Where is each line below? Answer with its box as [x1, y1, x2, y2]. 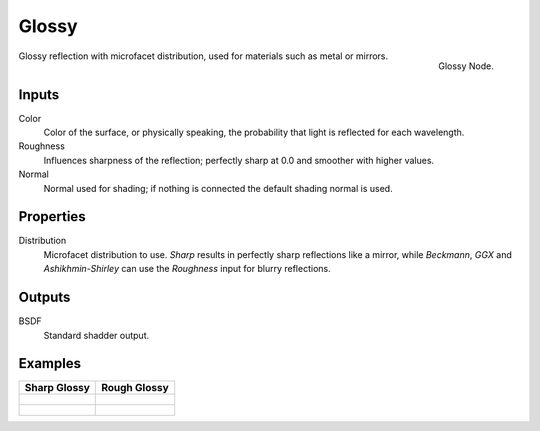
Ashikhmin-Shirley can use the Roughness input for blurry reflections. [43, 263, 331, 275]
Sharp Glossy [24, 381, 90, 395]
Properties [18, 208, 86, 225]
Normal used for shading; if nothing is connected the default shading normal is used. [43, 182, 394, 194]
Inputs [18, 86, 60, 103]
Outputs [18, 289, 71, 306]
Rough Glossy [101, 381, 169, 395]
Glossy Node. [438, 60, 494, 72]
